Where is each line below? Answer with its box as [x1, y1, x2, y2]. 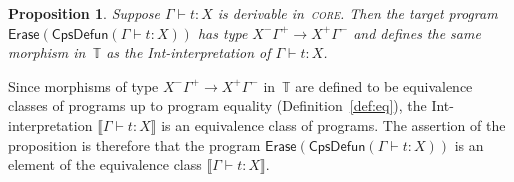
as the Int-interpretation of [106, 42, 271, 63]
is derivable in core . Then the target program [217, 3, 498, 23]
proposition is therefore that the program [8, 134, 261, 155]
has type [197, 22, 248, 43]
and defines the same [353, 22, 481, 43]
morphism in [8, 42, 86, 63]
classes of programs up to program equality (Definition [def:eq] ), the [8, 95, 427, 116]
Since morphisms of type [8, 75, 159, 96]
